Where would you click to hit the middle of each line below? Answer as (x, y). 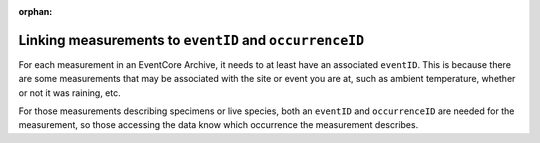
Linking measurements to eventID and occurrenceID (191, 40)
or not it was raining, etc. (69, 92)
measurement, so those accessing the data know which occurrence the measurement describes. (218, 125)
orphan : (35, 11)
